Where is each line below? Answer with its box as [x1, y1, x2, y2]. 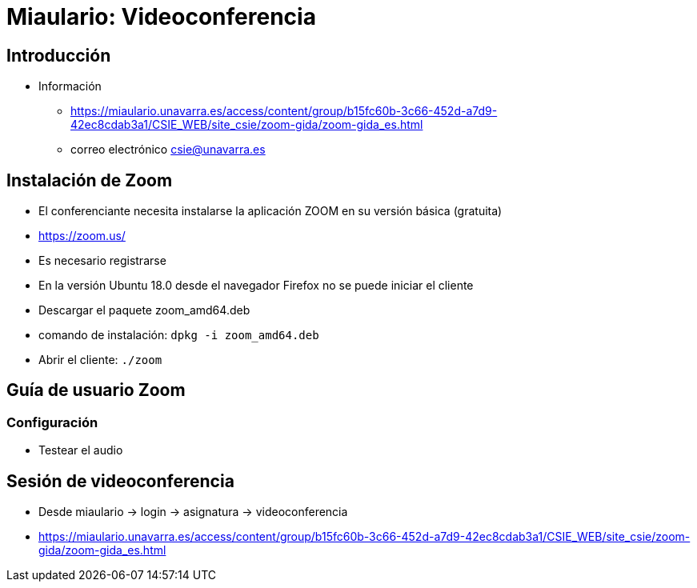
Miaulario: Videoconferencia [6, 3, 316, 30]
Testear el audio [38, 443, 123, 458]
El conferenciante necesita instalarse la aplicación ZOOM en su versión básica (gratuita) [38, 204, 503, 218]
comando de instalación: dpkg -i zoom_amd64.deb [38, 328, 319, 342]
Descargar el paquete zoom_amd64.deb [38, 303, 250, 318]
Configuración [6, 414, 98, 430]
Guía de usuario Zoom [6, 380, 186, 401]
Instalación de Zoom [6, 170, 173, 190]
